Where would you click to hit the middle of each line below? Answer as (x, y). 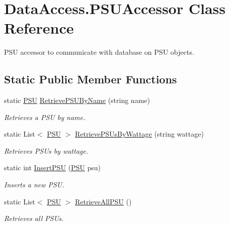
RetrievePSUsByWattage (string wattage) (139, 134)
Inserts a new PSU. (34, 185)
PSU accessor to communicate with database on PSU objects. (99, 52)
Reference (39, 28)
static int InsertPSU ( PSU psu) (53, 167)
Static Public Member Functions (91, 79)
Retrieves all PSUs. (34, 218)
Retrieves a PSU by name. (45, 117)
